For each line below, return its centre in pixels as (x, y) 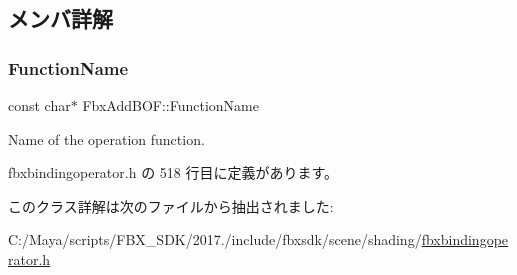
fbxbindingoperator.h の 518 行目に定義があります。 (173, 172)
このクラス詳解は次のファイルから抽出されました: (171, 205)
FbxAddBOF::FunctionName (170, 105)
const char (39, 105)
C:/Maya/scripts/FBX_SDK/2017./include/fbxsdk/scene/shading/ (215, 239)
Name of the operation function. (106, 138)
